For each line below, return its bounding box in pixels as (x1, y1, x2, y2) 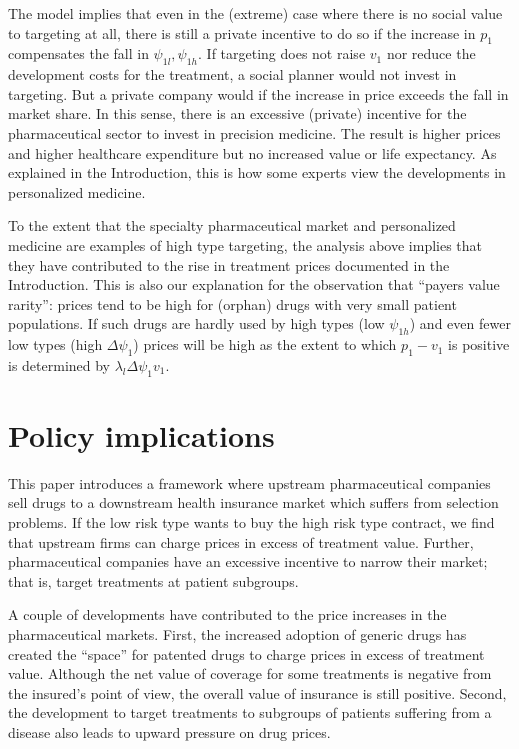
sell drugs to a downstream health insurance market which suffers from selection (8, 492, 499, 513)
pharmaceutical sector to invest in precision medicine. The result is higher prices (8, 122, 501, 143)
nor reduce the (386, 43, 476, 64)
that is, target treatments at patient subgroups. (8, 570, 299, 591)
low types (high (8, 334, 103, 355)
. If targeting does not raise (198, 43, 366, 64)
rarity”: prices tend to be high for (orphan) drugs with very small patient (8, 293, 457, 314)
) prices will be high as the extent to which (133, 334, 397, 355)
